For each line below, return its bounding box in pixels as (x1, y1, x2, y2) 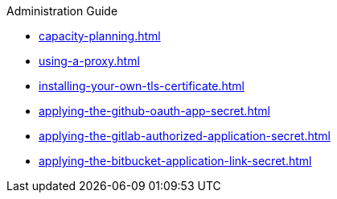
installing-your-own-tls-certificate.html (39, 79, 245, 93)
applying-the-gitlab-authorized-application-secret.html (39, 129, 331, 143)
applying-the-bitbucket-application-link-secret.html (39, 154, 312, 168)
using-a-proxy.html (39, 54, 140, 68)
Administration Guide (6, 4, 118, 18)
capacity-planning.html (39, 29, 161, 43)
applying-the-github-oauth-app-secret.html (39, 104, 270, 118)
